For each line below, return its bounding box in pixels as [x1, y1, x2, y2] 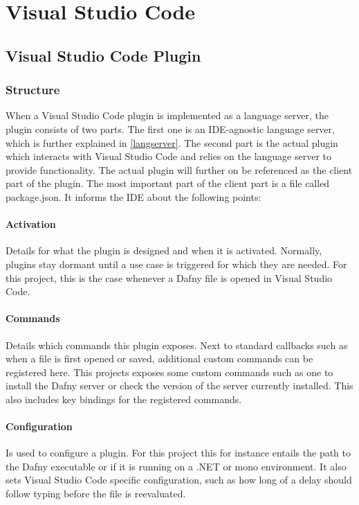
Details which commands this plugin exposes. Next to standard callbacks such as [6, 337, 348, 352]
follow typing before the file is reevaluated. [6, 486, 186, 501]
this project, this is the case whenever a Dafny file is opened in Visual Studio [6, 270, 333, 285]
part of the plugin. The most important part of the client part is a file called [6, 176, 330, 191]
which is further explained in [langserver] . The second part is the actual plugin [6, 135, 338, 150]
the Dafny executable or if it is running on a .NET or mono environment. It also [6, 459, 347, 473]
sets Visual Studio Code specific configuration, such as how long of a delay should [6, 472, 352, 487]
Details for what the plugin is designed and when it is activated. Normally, [6, 243, 322, 258]
